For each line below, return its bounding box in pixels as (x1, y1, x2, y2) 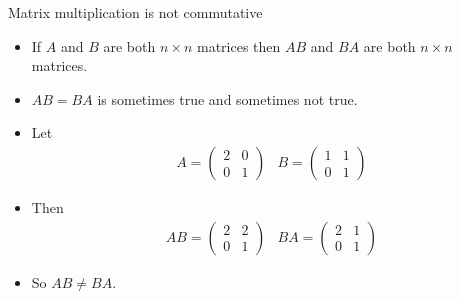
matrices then (196, 35, 281, 56)
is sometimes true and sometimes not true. (97, 88, 358, 109)
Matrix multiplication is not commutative (8, 2, 263, 22)
